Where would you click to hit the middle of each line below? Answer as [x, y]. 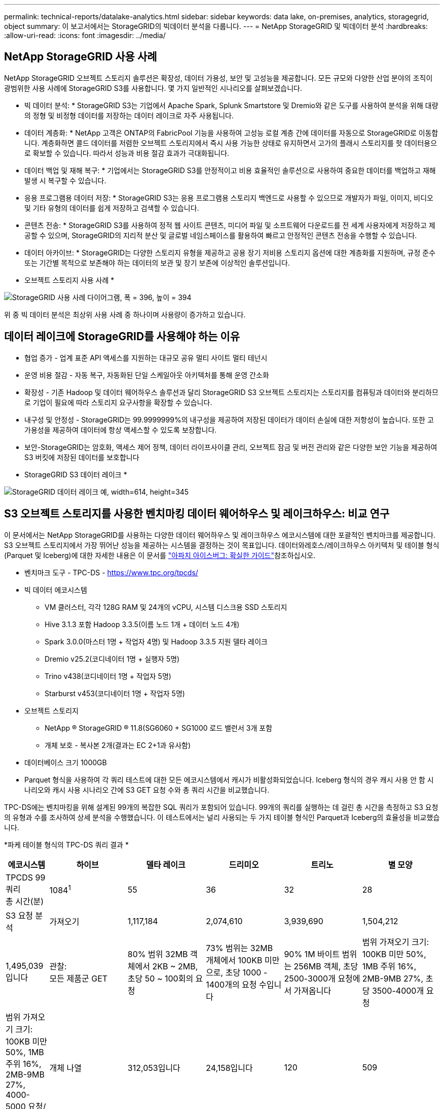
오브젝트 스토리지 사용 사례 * [69, 280]
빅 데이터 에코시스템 [56, 590]
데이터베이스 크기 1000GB [66, 762]
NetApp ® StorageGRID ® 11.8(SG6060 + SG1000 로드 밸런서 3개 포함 [159, 728]
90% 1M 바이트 [312, 954]
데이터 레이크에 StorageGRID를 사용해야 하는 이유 [122, 337]
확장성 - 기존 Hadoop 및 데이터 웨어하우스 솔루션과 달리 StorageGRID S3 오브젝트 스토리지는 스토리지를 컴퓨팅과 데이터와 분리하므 [231, 392]
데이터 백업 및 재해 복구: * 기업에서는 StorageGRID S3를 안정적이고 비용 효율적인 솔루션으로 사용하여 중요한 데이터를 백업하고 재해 [230, 170]
